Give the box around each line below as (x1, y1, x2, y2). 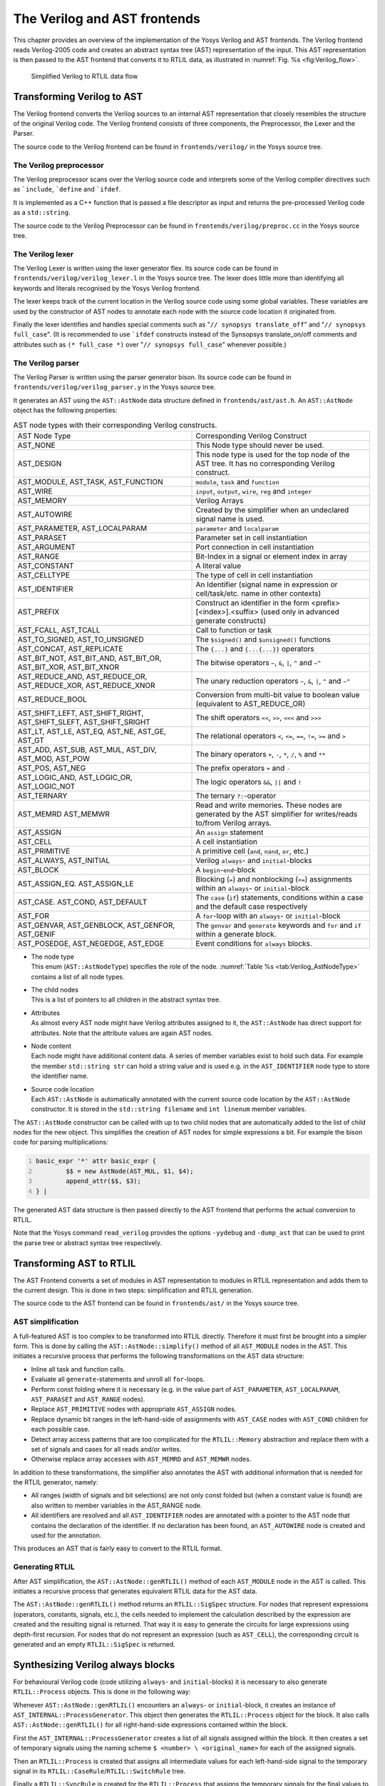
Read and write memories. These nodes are (195, 800, 342, 810)
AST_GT (17, 735, 44, 745)
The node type (31, 952, 75, 961)
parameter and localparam (195, 523, 279, 533)
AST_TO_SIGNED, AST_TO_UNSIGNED (17, 634, 144, 644)
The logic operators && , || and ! (195, 777, 302, 787)
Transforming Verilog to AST (13, 90, 143, 103)
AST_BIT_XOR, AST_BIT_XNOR (17, 662, 120, 672)
